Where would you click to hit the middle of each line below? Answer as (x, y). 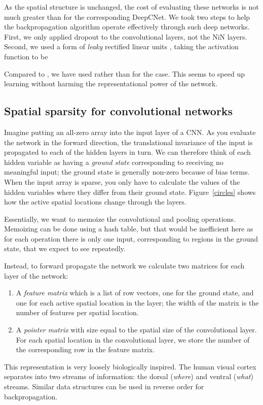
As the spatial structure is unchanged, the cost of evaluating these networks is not (131, 7)
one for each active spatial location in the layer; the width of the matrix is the (137, 302)
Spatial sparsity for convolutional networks (119, 111)
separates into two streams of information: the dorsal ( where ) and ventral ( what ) (129, 376)
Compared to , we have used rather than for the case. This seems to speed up (124, 73)
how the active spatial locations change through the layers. (95, 202)
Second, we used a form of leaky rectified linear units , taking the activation (121, 46)
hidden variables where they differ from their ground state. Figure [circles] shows (130, 192)
